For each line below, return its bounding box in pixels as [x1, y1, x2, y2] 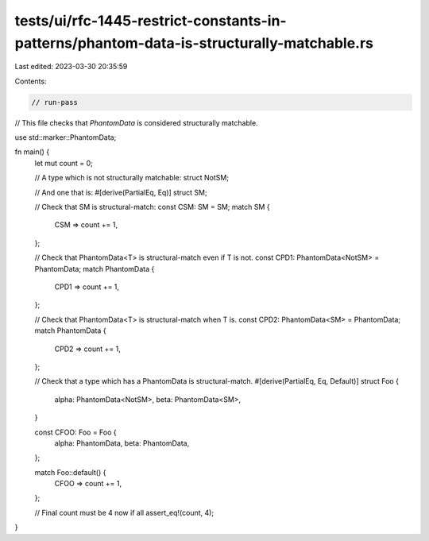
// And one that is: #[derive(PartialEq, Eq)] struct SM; [34, 187, 207, 197]
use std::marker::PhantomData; [14, 133, 117, 142]
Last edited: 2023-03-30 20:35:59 [14, 62, 128, 71]
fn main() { [14, 147, 50, 157]
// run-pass [31, 98, 79, 106]
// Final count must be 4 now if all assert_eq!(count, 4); [34, 508, 214, 517]
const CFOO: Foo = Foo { [34, 427, 117, 437]
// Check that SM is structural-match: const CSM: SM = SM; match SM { [34, 203, 270, 212]
